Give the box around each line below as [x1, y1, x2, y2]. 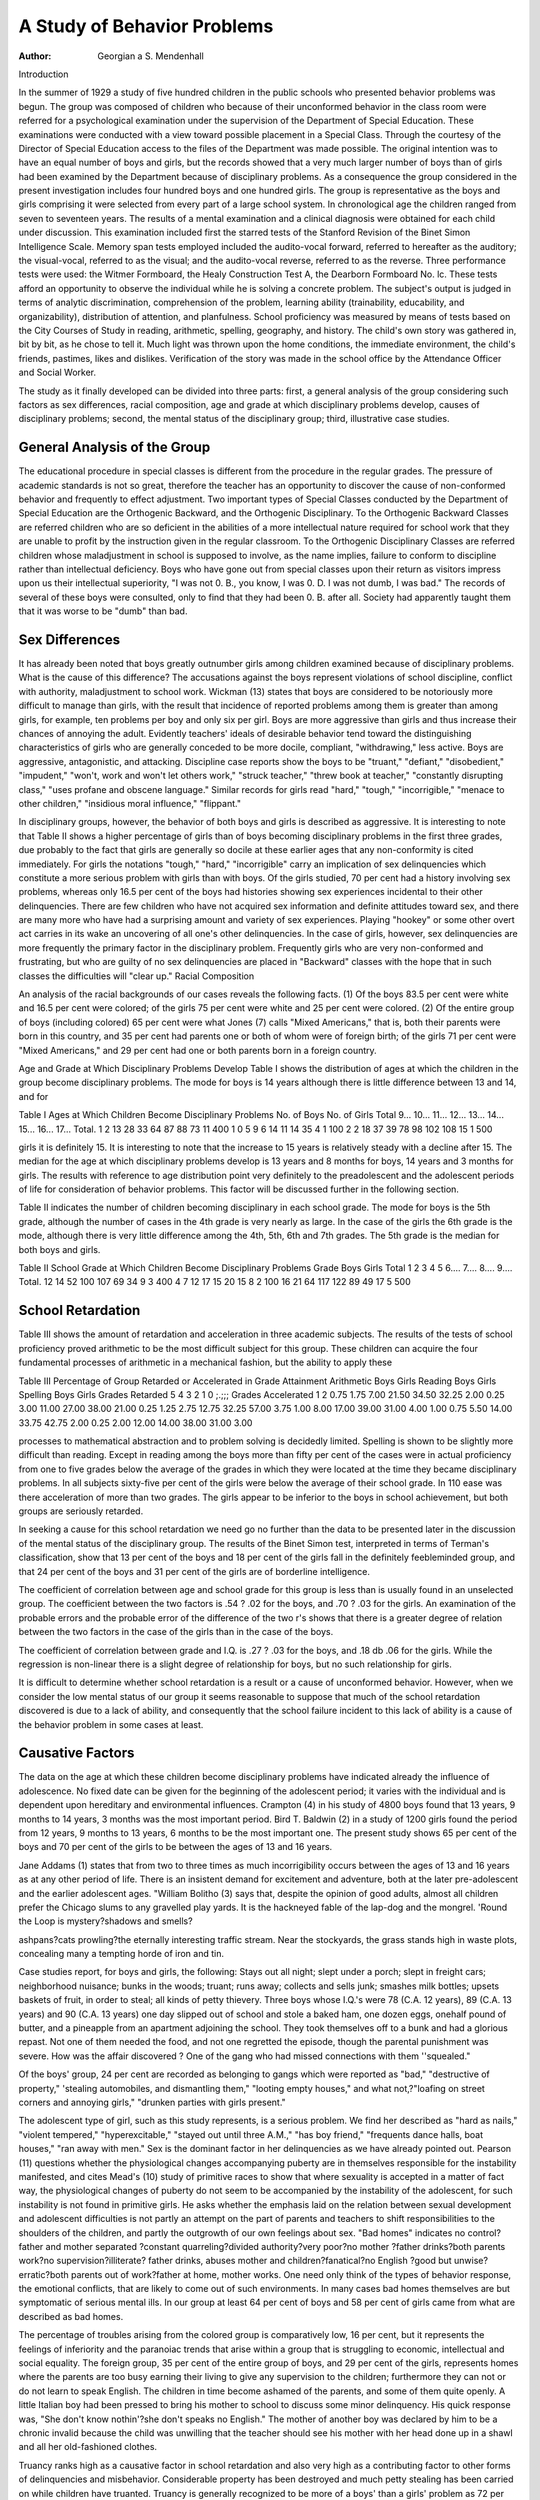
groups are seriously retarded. [18, 1505, 144, 1517]
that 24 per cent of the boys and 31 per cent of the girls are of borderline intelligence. [18, 1565, 370, 1577]
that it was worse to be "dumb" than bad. [18, 605, 188, 617]
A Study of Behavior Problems [18, 15, 274, 37]
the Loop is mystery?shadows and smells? [18, 1915, 194, 1927]
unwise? [453, 2255, 489, 2267]
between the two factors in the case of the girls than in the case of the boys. [18, 1626, 334, 1638]
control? [467, 2226, 502, 2239]
